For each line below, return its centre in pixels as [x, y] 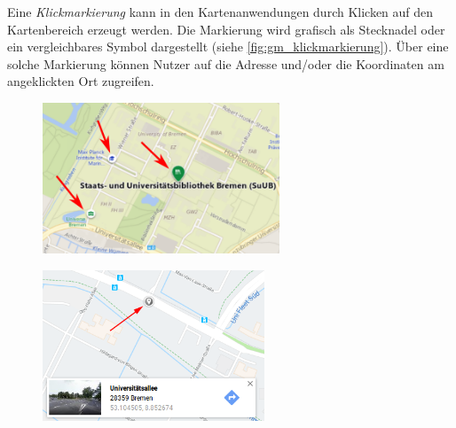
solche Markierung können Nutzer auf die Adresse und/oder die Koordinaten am [226, 63]
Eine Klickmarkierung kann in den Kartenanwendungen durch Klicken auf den [220, 12]
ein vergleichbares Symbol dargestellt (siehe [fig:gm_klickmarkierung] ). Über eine [228, 47]
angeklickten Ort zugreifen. [81, 81]
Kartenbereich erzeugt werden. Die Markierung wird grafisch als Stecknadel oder [226, 29]
